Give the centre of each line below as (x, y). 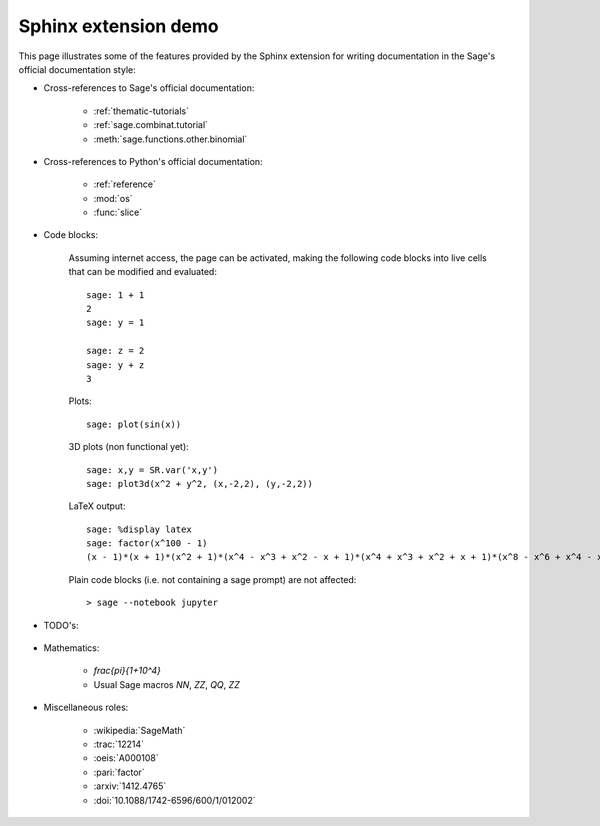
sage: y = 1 (115, 323)
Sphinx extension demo (118, 26)
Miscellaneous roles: (86, 707)
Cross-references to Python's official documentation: (153, 161)
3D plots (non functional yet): (128, 447)
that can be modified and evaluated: (142, 272)
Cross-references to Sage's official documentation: (149, 88)
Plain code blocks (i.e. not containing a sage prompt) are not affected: (212, 579)
